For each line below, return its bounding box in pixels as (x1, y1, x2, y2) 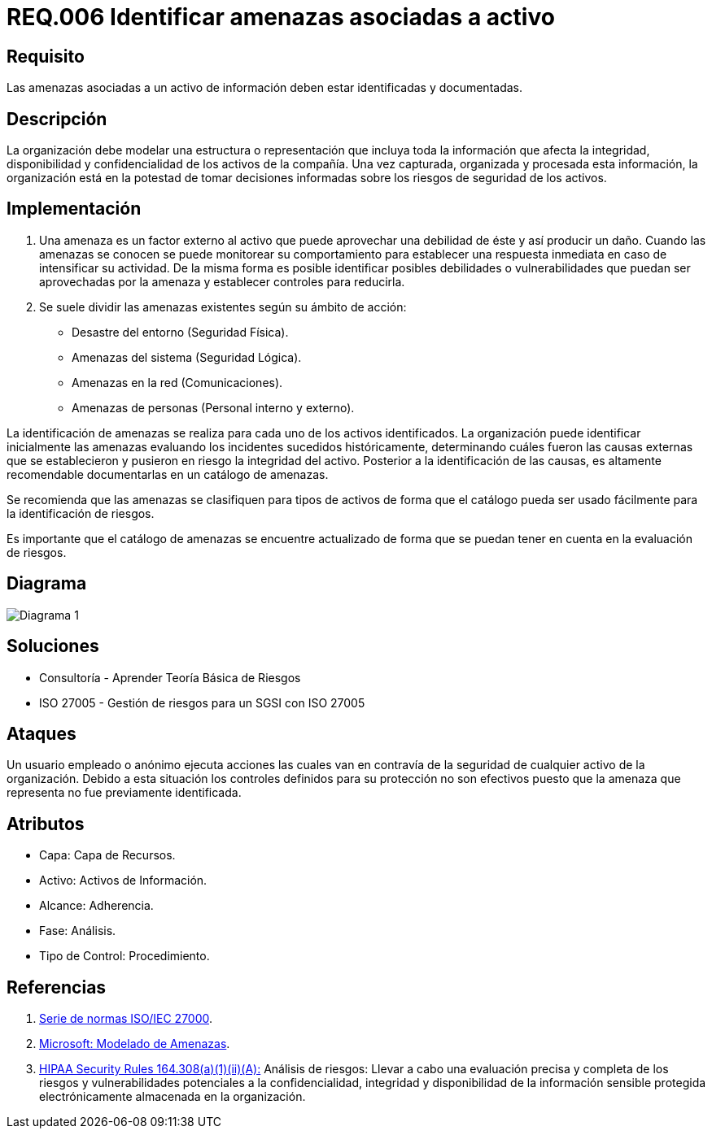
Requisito (7, 46, 85, 67)
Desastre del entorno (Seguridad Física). (72, 324, 289, 339)
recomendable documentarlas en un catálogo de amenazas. (7, 467, 329, 481)
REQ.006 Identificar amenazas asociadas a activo (7, 3, 555, 31)
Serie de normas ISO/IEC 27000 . (39, 1011, 213, 1026)
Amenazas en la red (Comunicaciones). (72, 375, 283, 389)
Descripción (7, 108, 107, 129)
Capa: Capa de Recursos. (39, 848, 176, 863)
